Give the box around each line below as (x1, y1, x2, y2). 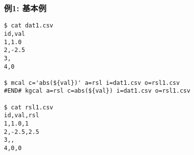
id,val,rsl (4, 112, 39, 119)
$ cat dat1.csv (4, 22, 54, 29)
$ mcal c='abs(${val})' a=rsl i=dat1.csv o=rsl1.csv (4, 79, 180, 86)
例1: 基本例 (4, 1, 47, 14)
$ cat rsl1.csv (4, 103, 54, 111)
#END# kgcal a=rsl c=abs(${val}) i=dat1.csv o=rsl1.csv (4, 87, 191, 95)
